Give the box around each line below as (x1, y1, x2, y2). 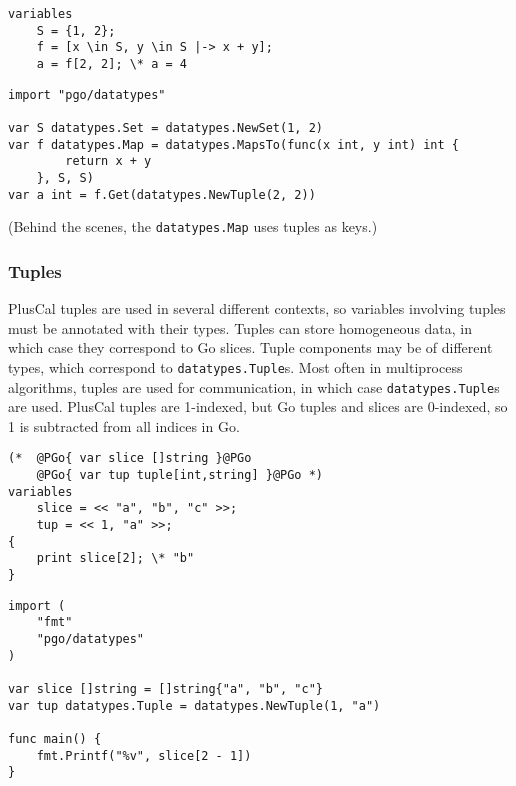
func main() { (8, 731, 102, 746)
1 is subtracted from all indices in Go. (8, 415, 240, 436)
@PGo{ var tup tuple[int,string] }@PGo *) (36, 468, 323, 483)
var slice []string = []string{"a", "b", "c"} (8, 681, 323, 696)
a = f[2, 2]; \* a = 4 (36, 56, 187, 71)
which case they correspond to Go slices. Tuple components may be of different (8, 337, 493, 358)
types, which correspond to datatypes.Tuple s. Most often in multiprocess (8, 356, 463, 377)
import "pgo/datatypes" (8, 87, 166, 102)
